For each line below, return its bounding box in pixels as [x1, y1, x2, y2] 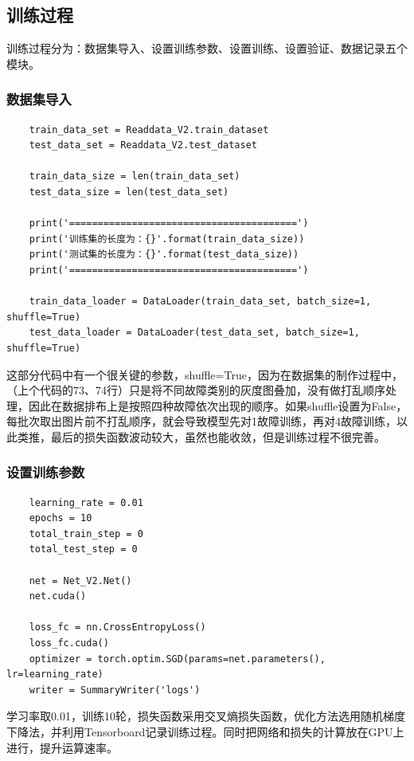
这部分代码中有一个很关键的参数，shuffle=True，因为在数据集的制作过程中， [6, 366, 403, 382]
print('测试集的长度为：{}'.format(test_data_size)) [29, 249, 299, 261]
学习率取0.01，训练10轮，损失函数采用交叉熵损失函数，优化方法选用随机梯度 [6, 708, 405, 724]
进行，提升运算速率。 [6, 739, 118, 755]
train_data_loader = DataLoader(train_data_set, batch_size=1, [29, 296, 372, 308]
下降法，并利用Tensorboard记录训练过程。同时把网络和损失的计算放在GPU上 [6, 724, 404, 740]
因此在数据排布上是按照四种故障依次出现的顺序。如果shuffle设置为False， [28, 397, 408, 414]
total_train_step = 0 [29, 528, 143, 539]
